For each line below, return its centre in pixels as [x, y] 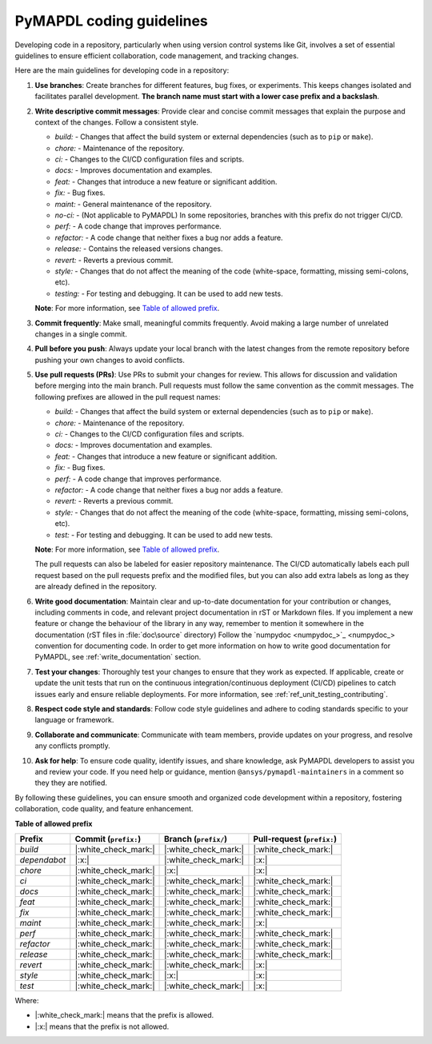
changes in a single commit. [81, 334]
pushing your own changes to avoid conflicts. [110, 360]
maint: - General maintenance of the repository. [133, 204]
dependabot [43, 859]
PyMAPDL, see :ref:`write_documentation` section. [118, 657]
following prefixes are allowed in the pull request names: [128, 396]
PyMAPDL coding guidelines [111, 21]
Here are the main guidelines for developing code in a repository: [122, 70]
